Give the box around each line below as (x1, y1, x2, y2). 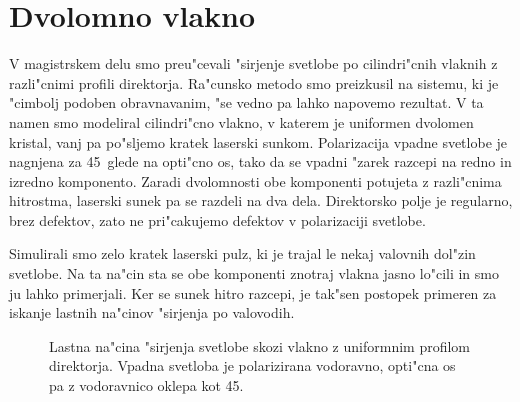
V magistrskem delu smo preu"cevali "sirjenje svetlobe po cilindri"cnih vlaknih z (9, 53, 498, 74)
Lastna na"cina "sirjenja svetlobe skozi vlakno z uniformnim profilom (49, 335, 471, 356)
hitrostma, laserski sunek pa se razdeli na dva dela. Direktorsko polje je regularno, (9, 190, 513, 211)
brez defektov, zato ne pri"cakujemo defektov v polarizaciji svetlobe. (9, 209, 426, 230)
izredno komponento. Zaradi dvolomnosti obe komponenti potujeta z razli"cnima (9, 170, 502, 191)
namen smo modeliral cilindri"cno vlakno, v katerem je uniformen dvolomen (9, 111, 474, 132)
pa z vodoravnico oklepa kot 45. (49, 375, 244, 396)
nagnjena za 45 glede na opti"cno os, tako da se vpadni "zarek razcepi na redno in (9, 151, 512, 172)
